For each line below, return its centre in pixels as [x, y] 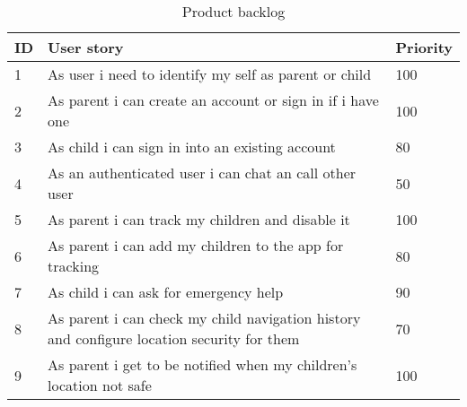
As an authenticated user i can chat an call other [202, 173]
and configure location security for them [174, 338]
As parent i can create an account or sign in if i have [213, 100]
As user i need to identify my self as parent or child [210, 74]
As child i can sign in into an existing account [192, 147]
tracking [74, 266]
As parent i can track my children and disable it [199, 219]
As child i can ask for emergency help [166, 292]
